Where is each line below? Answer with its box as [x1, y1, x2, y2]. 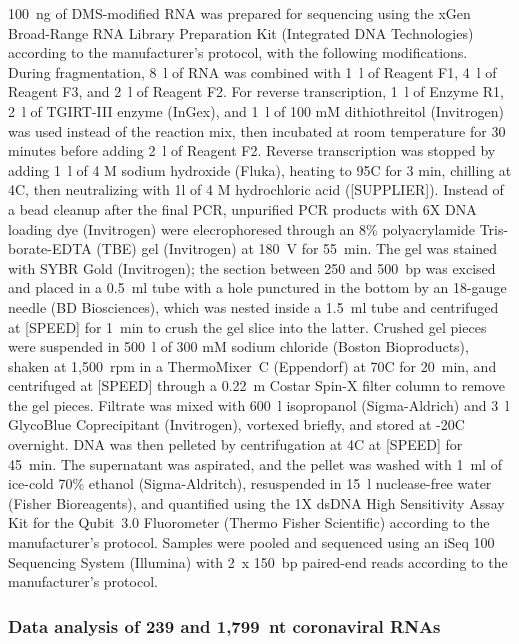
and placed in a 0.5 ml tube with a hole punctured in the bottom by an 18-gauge [8, 277, 507, 298]
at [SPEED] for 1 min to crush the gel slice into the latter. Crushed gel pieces [8, 316, 487, 337]
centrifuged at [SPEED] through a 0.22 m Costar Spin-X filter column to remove [8, 375, 505, 396]
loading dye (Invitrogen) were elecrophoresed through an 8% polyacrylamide [8, 218, 475, 239]
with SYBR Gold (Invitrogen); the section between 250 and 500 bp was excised [8, 257, 496, 278]
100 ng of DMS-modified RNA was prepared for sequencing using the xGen [8, 3, 471, 23]
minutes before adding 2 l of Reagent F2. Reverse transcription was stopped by [8, 140, 496, 161]
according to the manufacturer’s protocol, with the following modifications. [8, 42, 468, 63]
